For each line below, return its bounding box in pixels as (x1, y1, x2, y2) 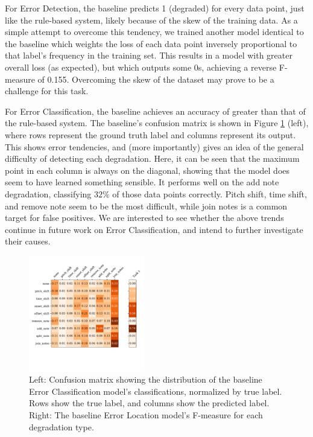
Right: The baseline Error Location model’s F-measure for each (29, 409, 263, 421)
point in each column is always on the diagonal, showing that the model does (5, 164, 290, 176)
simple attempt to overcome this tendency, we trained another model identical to (5, 25, 304, 38)
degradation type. (29, 420, 94, 433)
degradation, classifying (5, 187, 92, 200)
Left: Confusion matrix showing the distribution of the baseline (29, 373, 262, 386)
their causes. (5, 235, 51, 247)
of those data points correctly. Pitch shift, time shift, (112, 187, 307, 200)
